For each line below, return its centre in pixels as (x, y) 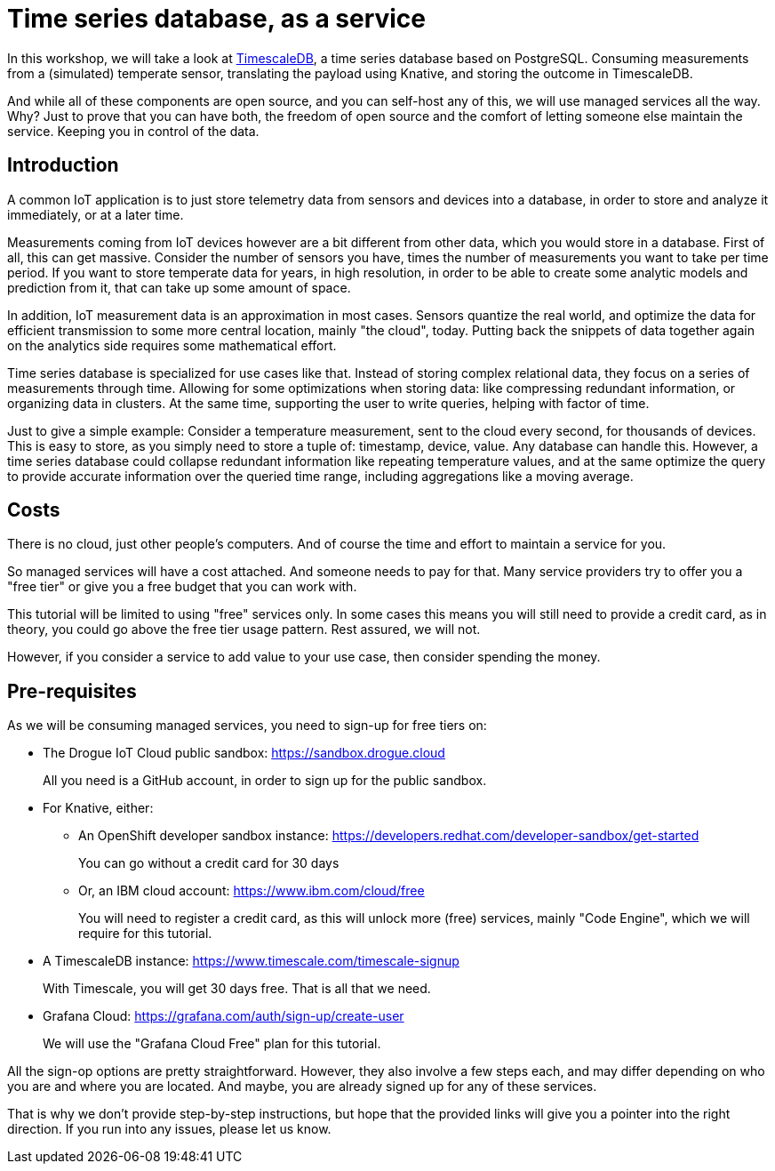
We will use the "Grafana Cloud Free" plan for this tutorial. (212, 1044)
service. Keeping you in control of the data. (133, 131)
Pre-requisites (72, 691)
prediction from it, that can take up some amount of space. (179, 287)
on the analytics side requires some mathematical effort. (172, 345)
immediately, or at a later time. (96, 214)
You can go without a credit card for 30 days (209, 863)
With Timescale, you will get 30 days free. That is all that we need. (237, 989)
